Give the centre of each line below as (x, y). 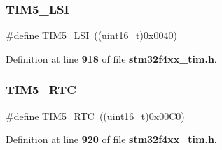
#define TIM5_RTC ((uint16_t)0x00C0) (95, 115)
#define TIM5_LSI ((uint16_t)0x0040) (91, 35)
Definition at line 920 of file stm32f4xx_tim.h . (111, 139)
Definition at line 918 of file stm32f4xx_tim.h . (111, 58)
